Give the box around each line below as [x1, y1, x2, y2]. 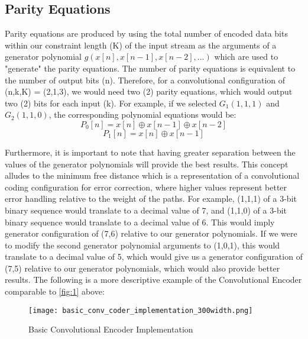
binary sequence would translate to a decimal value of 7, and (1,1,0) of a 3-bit [5, 204, 287, 216]
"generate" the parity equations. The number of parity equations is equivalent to [5, 62, 296, 74]
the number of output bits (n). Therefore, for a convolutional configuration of [5, 73, 286, 86]
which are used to [214, 50, 278, 63]
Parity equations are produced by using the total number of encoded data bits [5, 27, 288, 40]
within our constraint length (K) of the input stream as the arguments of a [5, 38, 277, 51]
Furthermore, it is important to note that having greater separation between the [5, 146, 296, 158]
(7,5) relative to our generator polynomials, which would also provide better [5, 261, 280, 274]
